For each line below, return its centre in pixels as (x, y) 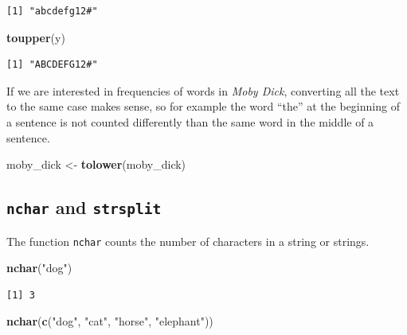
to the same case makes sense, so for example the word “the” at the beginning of (203, 106)
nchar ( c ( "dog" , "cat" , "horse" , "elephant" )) (110, 321)
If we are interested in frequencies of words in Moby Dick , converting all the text (203, 90)
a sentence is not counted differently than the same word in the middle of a (190, 121)
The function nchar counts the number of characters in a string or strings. (188, 241)
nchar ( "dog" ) (39, 268)
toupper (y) (36, 37)
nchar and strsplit (84, 207)
